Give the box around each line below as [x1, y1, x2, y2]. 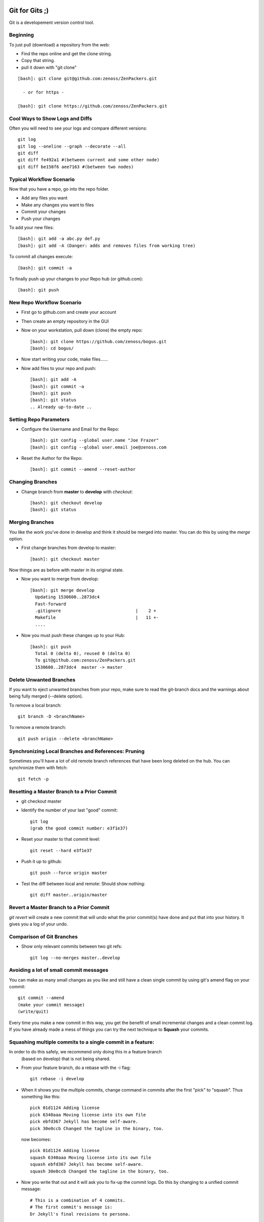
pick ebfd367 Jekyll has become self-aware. [30, 1119, 139, 1124]
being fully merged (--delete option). [9, 693, 83, 699]
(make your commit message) [18, 1002, 85, 1007]
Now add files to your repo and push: [21, 365, 96, 371]
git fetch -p [18, 776, 49, 782]
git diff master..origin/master [30, 892, 108, 898]
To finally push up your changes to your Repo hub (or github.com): [9, 276, 144, 282]
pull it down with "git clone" [21, 64, 77, 70]
